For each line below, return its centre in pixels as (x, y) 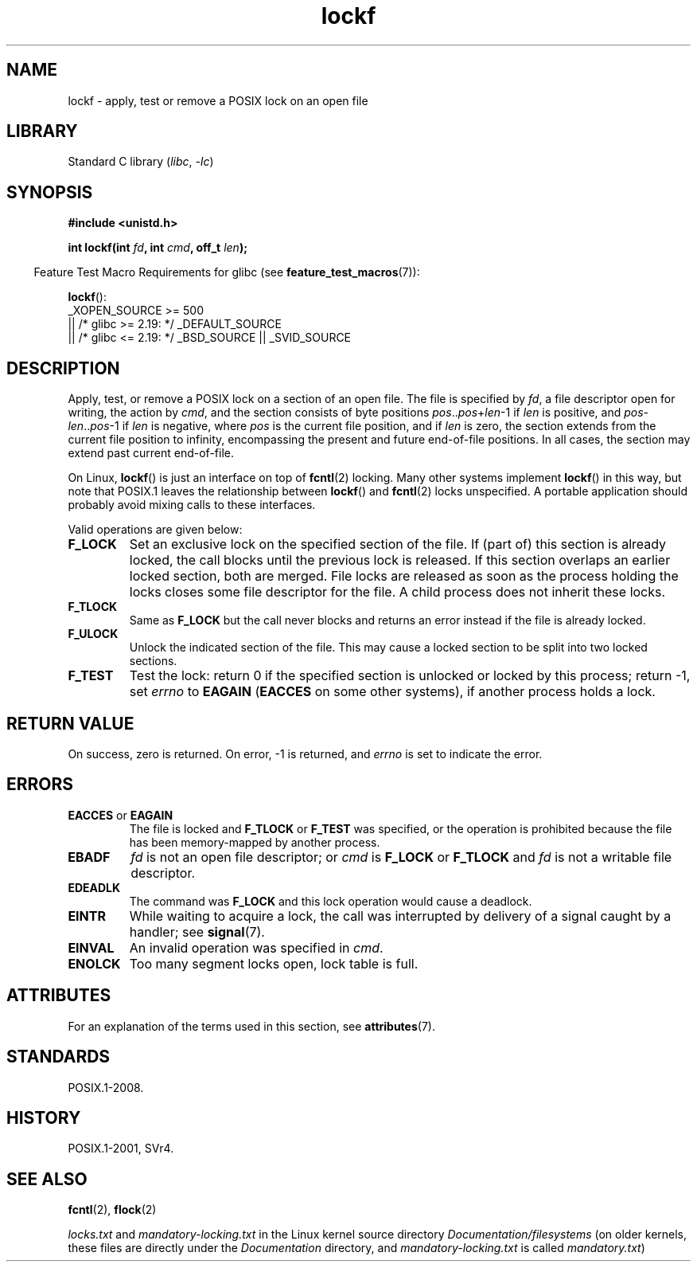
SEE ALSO (47, 1179)
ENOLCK (94, 963)
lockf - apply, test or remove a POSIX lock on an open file (218, 100)
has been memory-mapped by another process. (255, 842)
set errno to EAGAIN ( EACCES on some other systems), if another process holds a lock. (392, 692)
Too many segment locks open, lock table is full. (274, 963)
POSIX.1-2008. (106, 1087)
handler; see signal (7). (197, 931)
